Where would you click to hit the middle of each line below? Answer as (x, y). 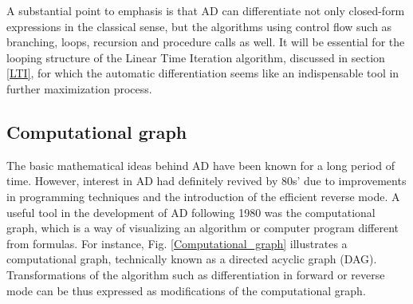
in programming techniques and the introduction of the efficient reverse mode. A (203, 196)
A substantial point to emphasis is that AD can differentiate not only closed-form (206, 10)
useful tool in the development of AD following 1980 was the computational (191, 212)
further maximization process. (79, 88)
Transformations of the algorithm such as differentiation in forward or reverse (196, 274)
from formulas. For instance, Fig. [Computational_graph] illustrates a (177, 243)
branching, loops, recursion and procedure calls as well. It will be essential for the (206, 42)
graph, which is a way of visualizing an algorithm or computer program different (203, 228)
